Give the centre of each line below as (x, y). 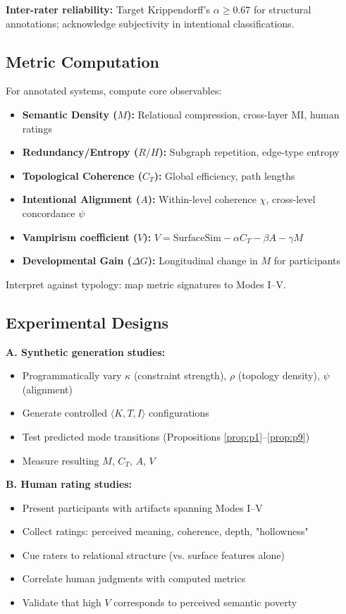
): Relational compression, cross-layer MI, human (233, 114)
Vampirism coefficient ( (80, 237)
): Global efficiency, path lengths (224, 175)
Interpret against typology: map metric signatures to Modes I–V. (146, 284)
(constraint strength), (180, 375)
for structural (283, 9)
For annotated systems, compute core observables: (114, 91)
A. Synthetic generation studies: (86, 351)
